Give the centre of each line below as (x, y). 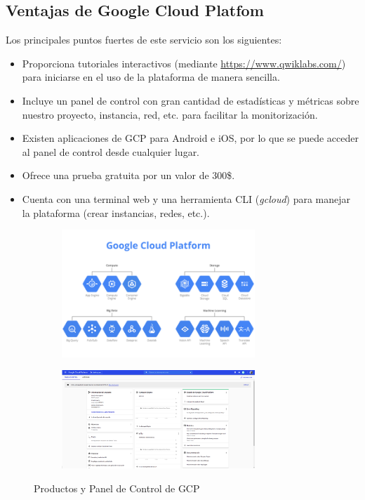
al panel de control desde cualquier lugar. (111, 151)
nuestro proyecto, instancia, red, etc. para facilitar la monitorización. (170, 114)
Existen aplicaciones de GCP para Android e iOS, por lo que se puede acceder (191, 138)
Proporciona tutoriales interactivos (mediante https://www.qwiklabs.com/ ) (184, 63)
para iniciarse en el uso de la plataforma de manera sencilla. (151, 77)
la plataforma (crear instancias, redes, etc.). (116, 212)
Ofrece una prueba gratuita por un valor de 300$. (128, 175)
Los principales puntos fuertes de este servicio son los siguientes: (144, 40)
